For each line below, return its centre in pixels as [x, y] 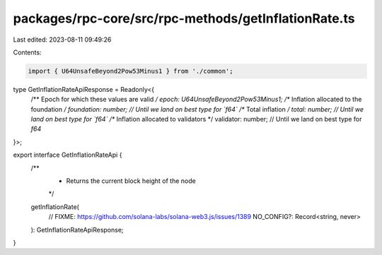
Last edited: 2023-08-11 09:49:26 [62, 40]
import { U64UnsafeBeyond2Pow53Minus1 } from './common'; [131, 71]
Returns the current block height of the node [131, 181]
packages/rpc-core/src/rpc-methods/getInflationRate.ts [184, 18]
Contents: [27, 52]
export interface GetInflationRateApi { [68, 155]
